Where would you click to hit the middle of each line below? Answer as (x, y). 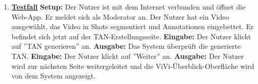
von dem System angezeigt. (53, 76)
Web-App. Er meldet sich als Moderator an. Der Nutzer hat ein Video (120, 16)
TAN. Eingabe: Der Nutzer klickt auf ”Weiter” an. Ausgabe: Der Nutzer (127, 56)
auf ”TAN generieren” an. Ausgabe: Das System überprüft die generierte (126, 46)
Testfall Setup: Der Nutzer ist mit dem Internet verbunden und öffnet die (128, 7)
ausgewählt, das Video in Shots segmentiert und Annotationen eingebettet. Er (133, 26)
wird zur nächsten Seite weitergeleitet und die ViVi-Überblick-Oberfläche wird (133, 66)
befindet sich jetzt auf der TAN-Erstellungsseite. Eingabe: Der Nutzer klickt (131, 36)
